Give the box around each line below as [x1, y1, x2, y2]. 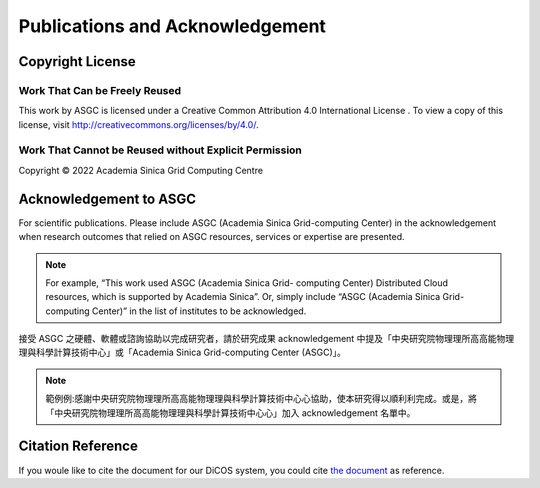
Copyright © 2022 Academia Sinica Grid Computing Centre [18, 164, 264, 176]
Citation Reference [18, 438, 139, 455]
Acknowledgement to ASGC [18, 190, 197, 207]
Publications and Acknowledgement [18, 15, 327, 37]
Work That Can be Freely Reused [18, 83, 182, 97]
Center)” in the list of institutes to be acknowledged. [91, 305, 307, 317]
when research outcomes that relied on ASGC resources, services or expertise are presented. [18, 231, 405, 243]
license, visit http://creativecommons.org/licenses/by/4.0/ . [18, 118, 259, 130]
